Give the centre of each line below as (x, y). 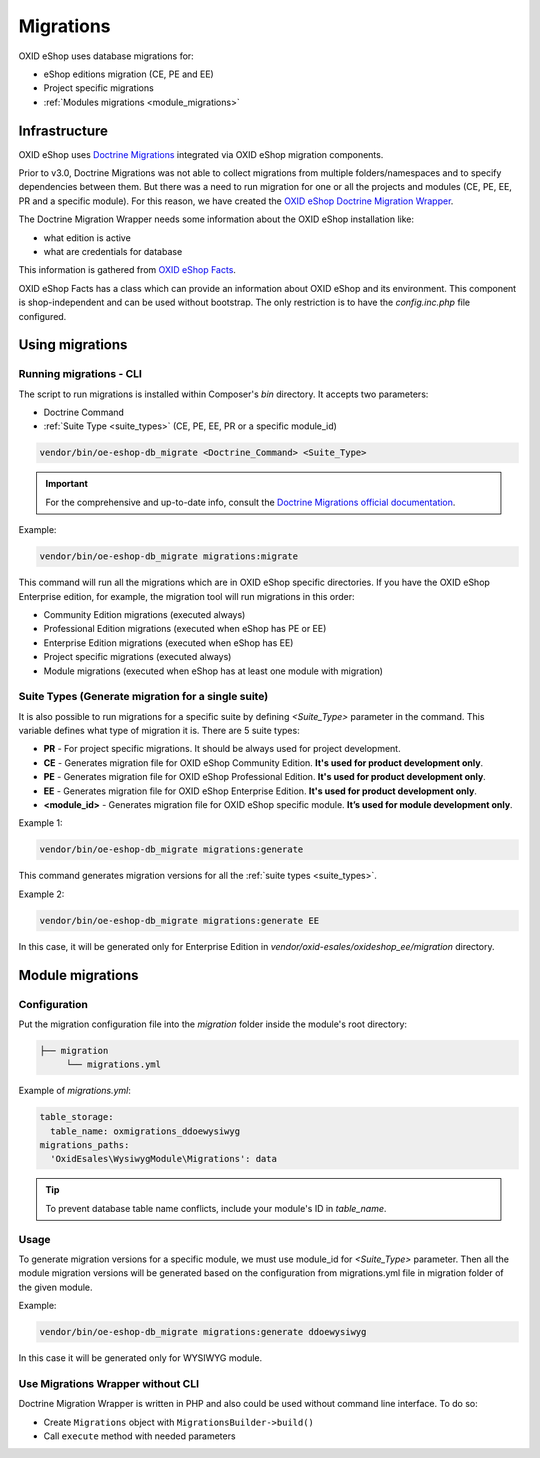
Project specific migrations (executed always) (137, 657)
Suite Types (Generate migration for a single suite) (143, 697)
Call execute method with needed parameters (139, 1436)
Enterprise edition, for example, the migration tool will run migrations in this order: (186, 596)
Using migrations (73, 345)
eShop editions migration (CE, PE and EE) (128, 74)
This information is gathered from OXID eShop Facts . (127, 270)
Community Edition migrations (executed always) (144, 614)
